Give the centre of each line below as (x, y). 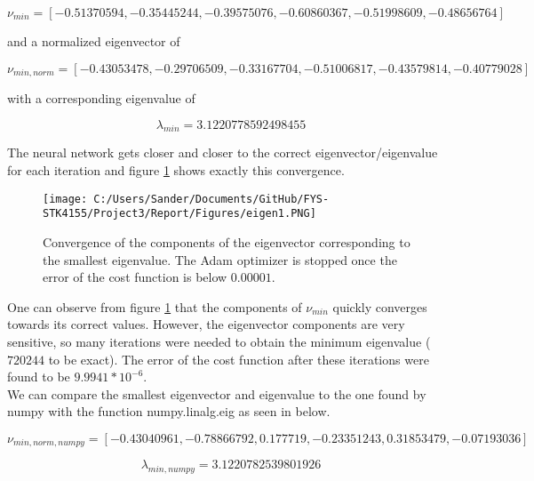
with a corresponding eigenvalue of (101, 98)
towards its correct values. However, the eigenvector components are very (206, 324)
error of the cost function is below (135, 277)
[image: (65, 199)
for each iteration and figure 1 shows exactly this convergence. (176, 170)
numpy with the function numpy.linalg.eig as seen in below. (169, 411)
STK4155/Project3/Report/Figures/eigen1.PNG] (179, 214)
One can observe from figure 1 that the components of (155, 306)
